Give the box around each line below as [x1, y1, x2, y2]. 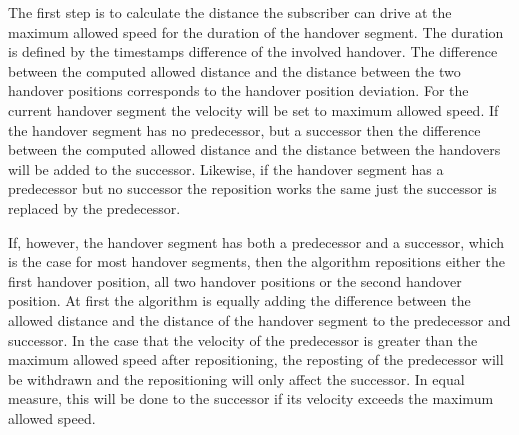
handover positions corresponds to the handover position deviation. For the [8, 80, 469, 101]
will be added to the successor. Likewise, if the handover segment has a [8, 158, 444, 179]
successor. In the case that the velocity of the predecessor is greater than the [8, 329, 478, 350]
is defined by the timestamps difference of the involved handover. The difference [8, 41, 498, 62]
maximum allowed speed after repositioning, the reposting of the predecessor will [8, 349, 504, 370]
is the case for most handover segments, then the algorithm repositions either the [8, 251, 505, 272]
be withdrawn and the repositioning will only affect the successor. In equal [8, 368, 465, 389]
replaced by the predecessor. [8, 197, 181, 218]
